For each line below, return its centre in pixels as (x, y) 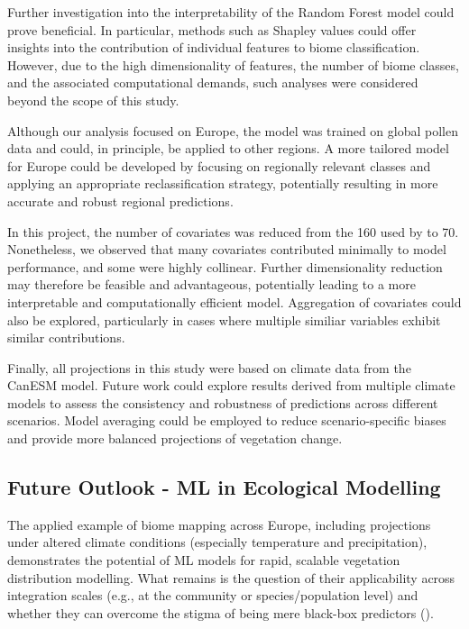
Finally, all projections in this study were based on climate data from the (209, 367)
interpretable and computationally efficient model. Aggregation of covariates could (234, 301)
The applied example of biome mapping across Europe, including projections (219, 524)
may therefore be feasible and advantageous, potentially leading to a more (212, 284)
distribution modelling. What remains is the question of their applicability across (231, 577)
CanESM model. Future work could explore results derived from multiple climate (231, 385)
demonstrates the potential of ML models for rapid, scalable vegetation (204, 560)
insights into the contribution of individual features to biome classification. (214, 47)
